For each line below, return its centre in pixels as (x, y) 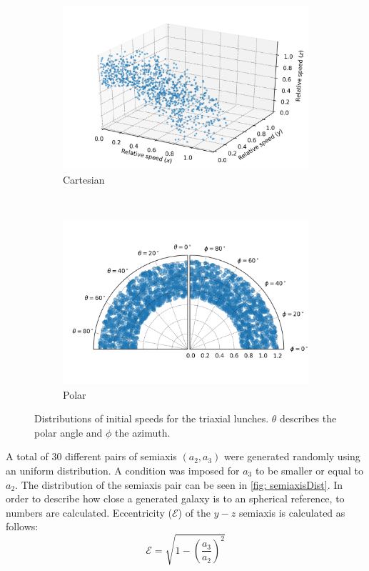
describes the (308, 418)
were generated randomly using (292, 456)
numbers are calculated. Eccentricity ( (89, 512)
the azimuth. (143, 432)
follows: (22, 526)
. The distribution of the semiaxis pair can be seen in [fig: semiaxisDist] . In (179, 484)
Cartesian (84, 179)
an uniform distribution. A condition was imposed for (123, 470)
